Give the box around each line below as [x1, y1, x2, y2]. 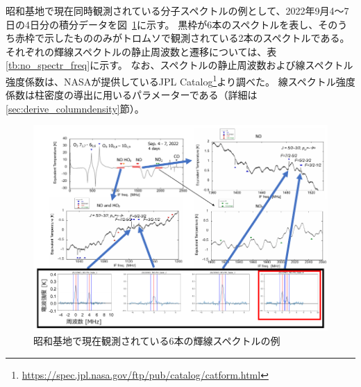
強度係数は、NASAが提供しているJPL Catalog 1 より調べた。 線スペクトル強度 [6, 72, 355, 88]
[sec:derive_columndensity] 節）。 [6, 101, 144, 115]
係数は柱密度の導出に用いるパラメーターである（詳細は [6, 88, 258, 102]
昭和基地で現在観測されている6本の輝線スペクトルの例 [33, 334, 280, 348]
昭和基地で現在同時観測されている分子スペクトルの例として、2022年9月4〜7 [6, 3, 349, 17]
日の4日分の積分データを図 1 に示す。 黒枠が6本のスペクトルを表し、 [6, 17, 319, 31]
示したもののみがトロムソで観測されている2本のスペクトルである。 [44, 31, 350, 45]
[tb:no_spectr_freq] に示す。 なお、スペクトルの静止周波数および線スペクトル [6, 58, 353, 72]
